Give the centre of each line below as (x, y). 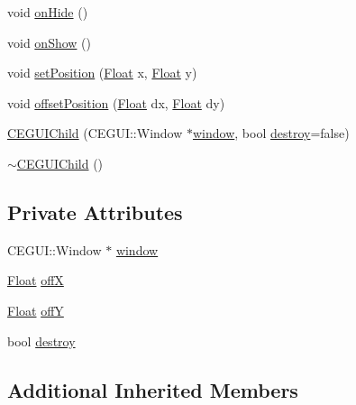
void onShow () (49, 42)
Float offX (36, 280)
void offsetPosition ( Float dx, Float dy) (116, 102)
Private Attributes (95, 212)
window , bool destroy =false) (271, 133)
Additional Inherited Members (153, 389)
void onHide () (48, 12)
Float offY (36, 310)
